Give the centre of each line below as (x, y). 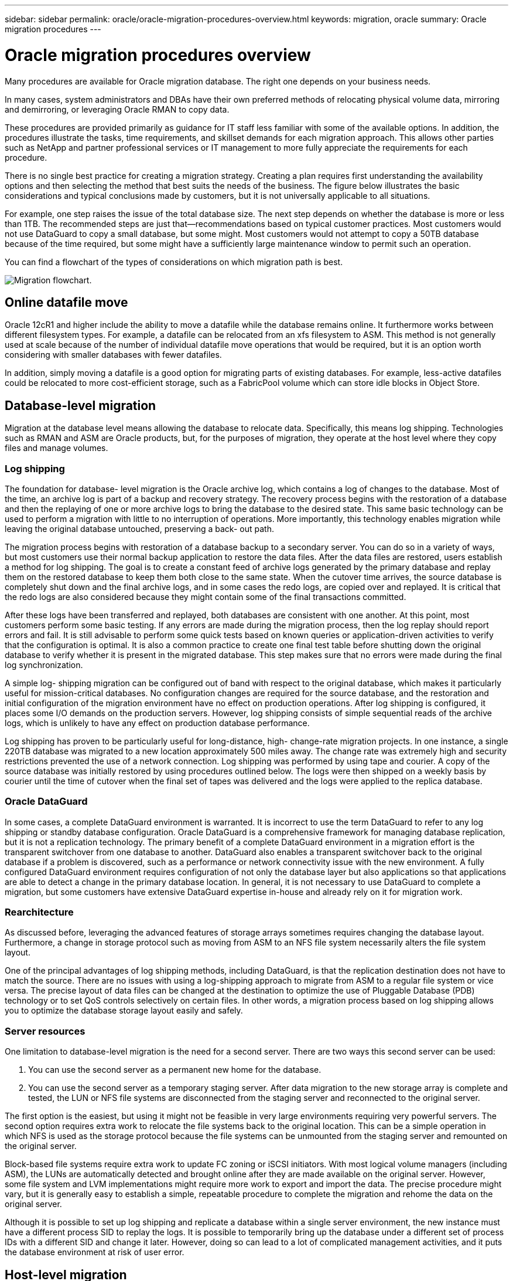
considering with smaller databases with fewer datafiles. (113, 355)
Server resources (45, 1031)
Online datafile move (66, 302)
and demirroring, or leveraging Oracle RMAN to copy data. (117, 109)
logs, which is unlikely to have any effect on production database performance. (157, 723)
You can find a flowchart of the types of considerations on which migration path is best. (174, 262)
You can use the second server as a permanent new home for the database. (175, 1070)
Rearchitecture (39, 912)
